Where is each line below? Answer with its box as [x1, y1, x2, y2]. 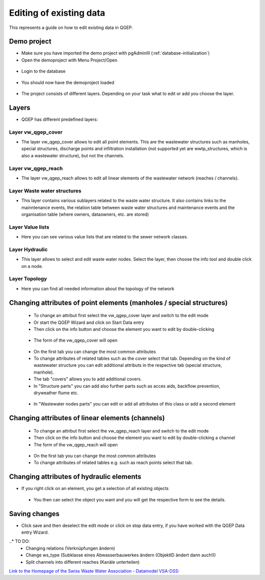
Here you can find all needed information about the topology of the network [21, 286, 174, 291]
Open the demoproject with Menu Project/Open [21, 57, 118, 63]
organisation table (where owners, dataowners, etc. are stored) [21, 211, 149, 217]
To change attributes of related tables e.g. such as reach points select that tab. [33, 460, 193, 465]
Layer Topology [9, 275, 47, 282]
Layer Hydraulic [9, 246, 48, 253]
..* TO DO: [9, 538, 30, 544]
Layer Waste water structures [9, 187, 81, 194]
